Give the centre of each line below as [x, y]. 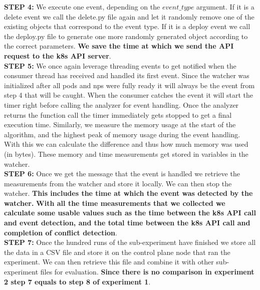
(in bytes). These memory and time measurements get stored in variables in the [126, 154]
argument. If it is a [225, 7]
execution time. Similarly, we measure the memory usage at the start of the [120, 124]
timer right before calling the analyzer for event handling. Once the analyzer [121, 104]
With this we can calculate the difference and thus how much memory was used [126, 144]
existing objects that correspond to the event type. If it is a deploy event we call [127, 26]
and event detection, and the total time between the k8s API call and [127, 223]
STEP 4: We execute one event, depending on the [82, 7]
